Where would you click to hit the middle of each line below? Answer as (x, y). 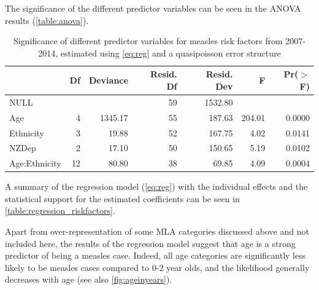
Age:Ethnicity (35, 163)
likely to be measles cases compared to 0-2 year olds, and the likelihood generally (157, 267)
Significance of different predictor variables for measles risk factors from (148, 41)
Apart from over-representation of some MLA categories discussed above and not (157, 231)
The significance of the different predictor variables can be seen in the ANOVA (153, 8)
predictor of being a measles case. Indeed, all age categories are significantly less (156, 255)
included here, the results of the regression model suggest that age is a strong (150, 243)
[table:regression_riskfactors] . (60, 210)
